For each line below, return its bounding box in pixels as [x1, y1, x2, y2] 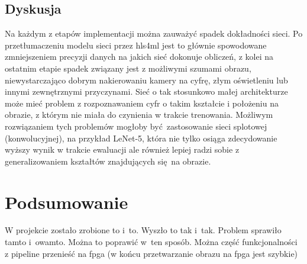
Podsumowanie [5, 189, 128, 214]
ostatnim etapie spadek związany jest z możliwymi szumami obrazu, [5, 62, 251, 74]
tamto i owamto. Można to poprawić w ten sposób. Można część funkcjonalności [5, 236, 298, 248]
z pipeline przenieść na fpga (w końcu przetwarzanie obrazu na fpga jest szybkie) [5, 247, 298, 259]
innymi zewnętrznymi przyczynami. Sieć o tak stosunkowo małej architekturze [5, 85, 288, 98]
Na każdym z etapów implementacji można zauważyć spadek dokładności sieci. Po [5, 27, 303, 40]
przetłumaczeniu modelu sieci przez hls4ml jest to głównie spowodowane [5, 38, 267, 51]
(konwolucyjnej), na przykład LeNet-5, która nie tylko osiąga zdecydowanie [5, 131, 277, 144]
